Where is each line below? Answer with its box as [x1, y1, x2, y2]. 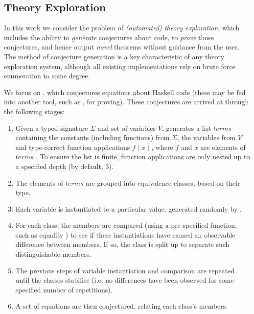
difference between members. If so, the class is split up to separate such [15, 239, 230, 249]
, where [151, 142, 173, 152]
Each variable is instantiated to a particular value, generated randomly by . [15, 203, 242, 214]
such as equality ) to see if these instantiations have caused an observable [15, 229, 235, 240]
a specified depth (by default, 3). [15, 161, 114, 171]
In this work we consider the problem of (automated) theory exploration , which [4, 23, 240, 33]
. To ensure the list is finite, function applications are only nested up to [36, 151, 250, 162]
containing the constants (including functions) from [15, 132, 170, 143]
